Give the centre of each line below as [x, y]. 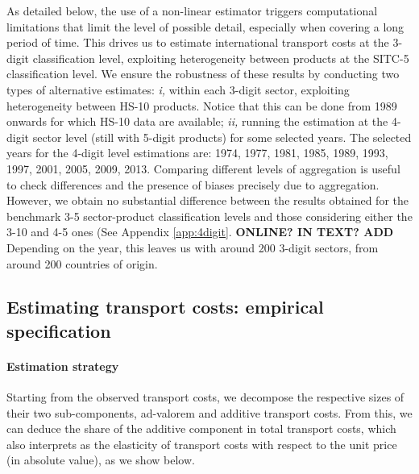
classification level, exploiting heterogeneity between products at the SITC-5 [221, 58]
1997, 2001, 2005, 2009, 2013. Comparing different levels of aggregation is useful [203, 168]
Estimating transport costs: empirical [165, 307]
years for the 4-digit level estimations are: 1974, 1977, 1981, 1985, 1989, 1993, [197, 153]
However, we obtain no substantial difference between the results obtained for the [207, 200]
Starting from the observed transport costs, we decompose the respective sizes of [205, 397]
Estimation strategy [63, 366]
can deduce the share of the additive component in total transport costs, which [201, 428]
